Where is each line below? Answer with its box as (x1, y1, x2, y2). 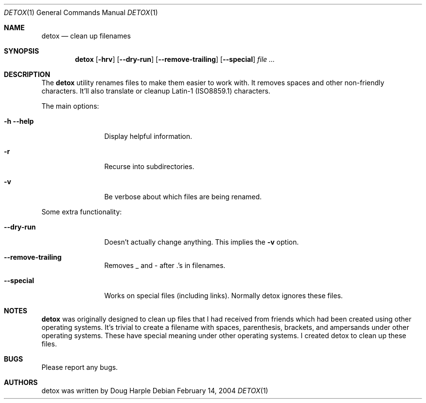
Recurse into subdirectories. (104, 162, 195, 171)
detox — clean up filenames (41, 32, 131, 40)
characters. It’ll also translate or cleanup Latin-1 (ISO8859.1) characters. (41, 87, 270, 95)
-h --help (4, 117, 34, 125)
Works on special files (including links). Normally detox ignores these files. (104, 291, 343, 300)
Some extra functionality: (41, 208, 122, 216)
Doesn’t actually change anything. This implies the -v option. (104, 238, 299, 246)
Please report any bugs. (41, 363, 118, 371)
